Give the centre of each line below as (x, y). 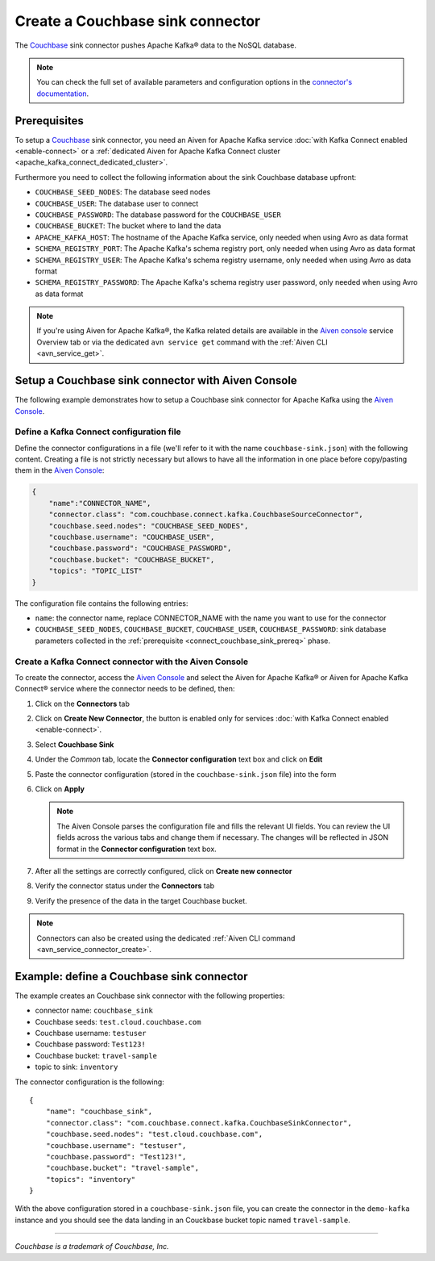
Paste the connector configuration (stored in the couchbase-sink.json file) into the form (186, 774)
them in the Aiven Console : (60, 470)
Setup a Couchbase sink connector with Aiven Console (156, 380)
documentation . (63, 94)
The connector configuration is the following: (89, 1082)
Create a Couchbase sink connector (138, 21)
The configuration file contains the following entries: (101, 603)
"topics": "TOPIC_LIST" (95, 571)
